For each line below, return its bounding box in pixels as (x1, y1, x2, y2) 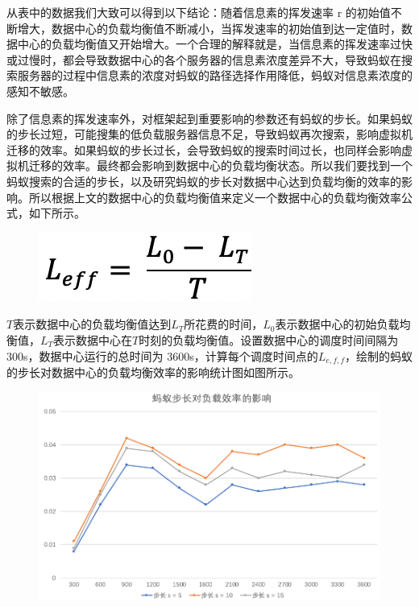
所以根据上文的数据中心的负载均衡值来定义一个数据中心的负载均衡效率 (28, 188, 401, 205)
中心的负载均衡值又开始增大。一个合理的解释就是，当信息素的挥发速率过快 (17, 35, 413, 52)
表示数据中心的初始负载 (275, 316, 400, 332)
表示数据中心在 (53, 331, 133, 348)
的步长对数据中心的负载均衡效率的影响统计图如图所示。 (6, 363, 300, 380)
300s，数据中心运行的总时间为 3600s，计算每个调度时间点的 (6, 347, 318, 364)
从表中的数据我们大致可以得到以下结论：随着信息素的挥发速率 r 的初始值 (6, 4, 391, 20)
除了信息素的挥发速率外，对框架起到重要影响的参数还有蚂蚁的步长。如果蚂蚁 (6, 109, 413, 126)
